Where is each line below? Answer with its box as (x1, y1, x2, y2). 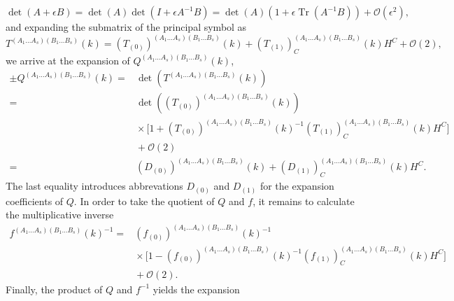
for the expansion (260, 178, 334, 193)
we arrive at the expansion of (6, 52, 130, 67)
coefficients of (6, 193, 64, 208)
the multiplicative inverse (6, 207, 114, 222)
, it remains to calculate (253, 193, 355, 208)
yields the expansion (152, 281, 240, 296)
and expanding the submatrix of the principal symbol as (6, 20, 247, 34)
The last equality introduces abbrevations (6, 178, 183, 193)
